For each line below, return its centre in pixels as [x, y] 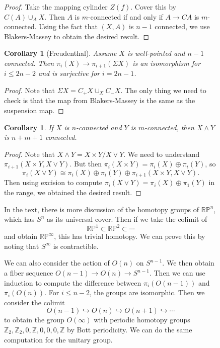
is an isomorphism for [167, 63]
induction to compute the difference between [73, 282]
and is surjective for [69, 73]
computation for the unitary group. [58, 339]
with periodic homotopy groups [142, 320]
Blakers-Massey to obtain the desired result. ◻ [77, 36]
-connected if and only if [125, 16]
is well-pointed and [156, 53]
